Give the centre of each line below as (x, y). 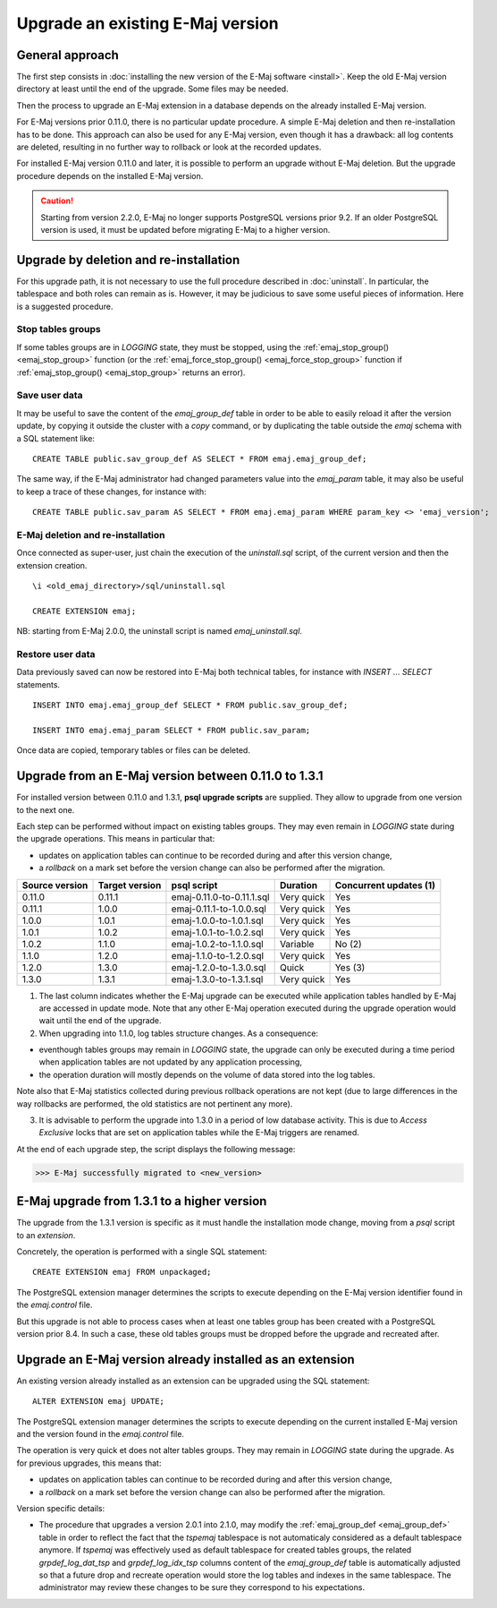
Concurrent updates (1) (385, 885)
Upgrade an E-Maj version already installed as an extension (185, 1360)
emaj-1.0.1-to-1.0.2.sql (217, 932)
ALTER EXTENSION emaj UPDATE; (99, 1402)
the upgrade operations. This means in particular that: (116, 839)
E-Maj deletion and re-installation (91, 535)
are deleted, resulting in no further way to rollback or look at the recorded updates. (169, 147)
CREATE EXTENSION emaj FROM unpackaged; (122, 1272)
